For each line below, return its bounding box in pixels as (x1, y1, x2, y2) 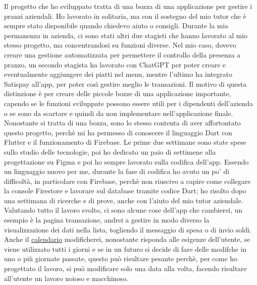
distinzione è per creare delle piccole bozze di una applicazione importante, (4, 88, 231, 99)
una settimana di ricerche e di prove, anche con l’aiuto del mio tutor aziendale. (4, 195, 243, 205)
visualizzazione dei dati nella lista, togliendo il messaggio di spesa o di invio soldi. (4, 224, 252, 234)
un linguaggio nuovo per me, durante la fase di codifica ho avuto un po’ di (4, 166, 229, 176)
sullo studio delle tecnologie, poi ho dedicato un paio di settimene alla (4, 146, 216, 157)
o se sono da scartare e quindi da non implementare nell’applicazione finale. (4, 108, 233, 118)
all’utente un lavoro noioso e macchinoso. (4, 273, 129, 283)
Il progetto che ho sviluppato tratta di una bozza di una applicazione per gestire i (4, 1, 252, 11)
